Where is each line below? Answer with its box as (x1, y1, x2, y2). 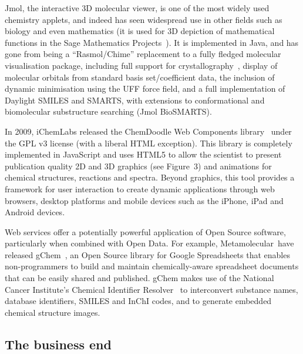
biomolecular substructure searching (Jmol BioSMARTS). (5, 105, 212, 118)
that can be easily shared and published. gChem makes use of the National (5, 272, 274, 284)
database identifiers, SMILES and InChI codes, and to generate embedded (5, 295, 272, 307)
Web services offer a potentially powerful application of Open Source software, (5, 225, 286, 238)
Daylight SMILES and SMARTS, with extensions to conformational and (5, 93, 265, 106)
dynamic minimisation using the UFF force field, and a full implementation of (5, 82, 285, 95)
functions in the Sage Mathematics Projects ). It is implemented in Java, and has (5, 36, 299, 48)
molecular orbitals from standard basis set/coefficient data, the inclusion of (5, 71, 275, 83)
